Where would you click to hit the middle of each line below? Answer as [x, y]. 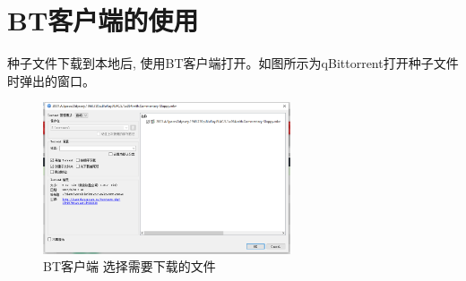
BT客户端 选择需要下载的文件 [129, 266]
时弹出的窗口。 [51, 80]
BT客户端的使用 [103, 20]
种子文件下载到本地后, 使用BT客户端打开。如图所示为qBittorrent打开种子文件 [233, 63]
